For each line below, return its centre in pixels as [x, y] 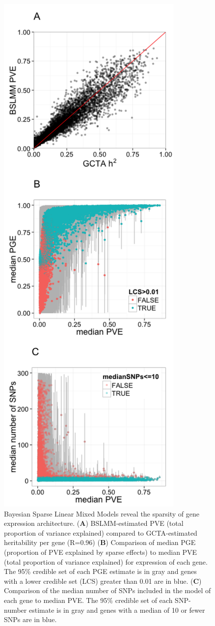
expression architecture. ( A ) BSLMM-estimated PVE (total [94, 523]
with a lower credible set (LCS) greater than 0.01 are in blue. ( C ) [103, 581]
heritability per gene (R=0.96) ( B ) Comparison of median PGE [100, 542]
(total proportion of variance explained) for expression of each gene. [106, 561]
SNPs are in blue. [30, 619]
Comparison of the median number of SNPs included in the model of [107, 590]
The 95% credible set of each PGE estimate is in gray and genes [100, 571]
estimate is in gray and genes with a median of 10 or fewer [117, 610]
